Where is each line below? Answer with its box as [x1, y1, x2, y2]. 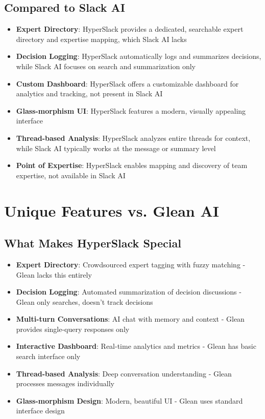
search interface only [16, 351, 81, 362]
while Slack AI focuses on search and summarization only [16, 60, 196, 71]
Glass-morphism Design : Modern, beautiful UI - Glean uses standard [16, 395, 243, 406]
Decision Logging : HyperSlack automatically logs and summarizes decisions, [16, 51, 261, 61]
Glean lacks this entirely [16, 269, 92, 280]
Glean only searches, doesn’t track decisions [16, 296, 153, 307]
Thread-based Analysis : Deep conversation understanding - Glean [16, 368, 232, 379]
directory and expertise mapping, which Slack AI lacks [16, 33, 187, 44]
